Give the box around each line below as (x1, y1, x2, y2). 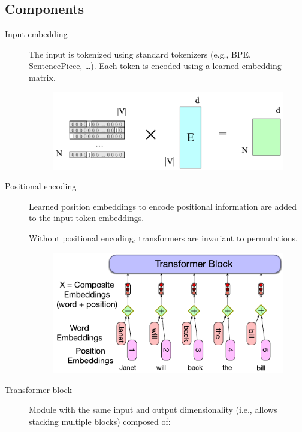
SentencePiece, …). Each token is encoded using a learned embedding (29, 59, 282, 72)
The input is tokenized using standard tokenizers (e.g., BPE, (29, 47, 251, 60)
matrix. (29, 71, 56, 83)
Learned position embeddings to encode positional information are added (29, 200, 297, 212)
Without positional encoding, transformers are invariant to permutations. (29, 232, 298, 244)
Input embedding (5, 28, 68, 40)
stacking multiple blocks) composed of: (29, 415, 171, 427)
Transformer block (5, 383, 72, 395)
